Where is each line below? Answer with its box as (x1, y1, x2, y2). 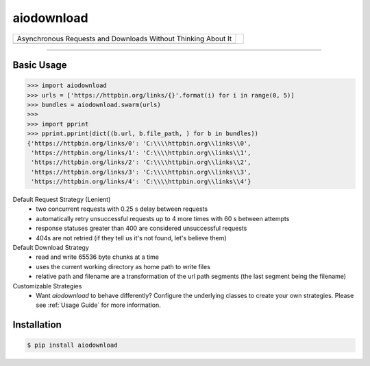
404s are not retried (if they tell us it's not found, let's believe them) (36, 233, 227, 242)
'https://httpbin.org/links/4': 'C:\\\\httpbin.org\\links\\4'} (31, 178, 251, 185)
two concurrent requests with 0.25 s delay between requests (36, 205, 208, 213)
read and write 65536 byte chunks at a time (36, 253, 160, 261)
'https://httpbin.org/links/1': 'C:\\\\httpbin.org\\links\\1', (31, 148, 251, 157)
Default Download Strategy (12, 244, 89, 251)
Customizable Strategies (12, 282, 82, 290)
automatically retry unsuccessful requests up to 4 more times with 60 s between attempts (36, 214, 290, 222)
